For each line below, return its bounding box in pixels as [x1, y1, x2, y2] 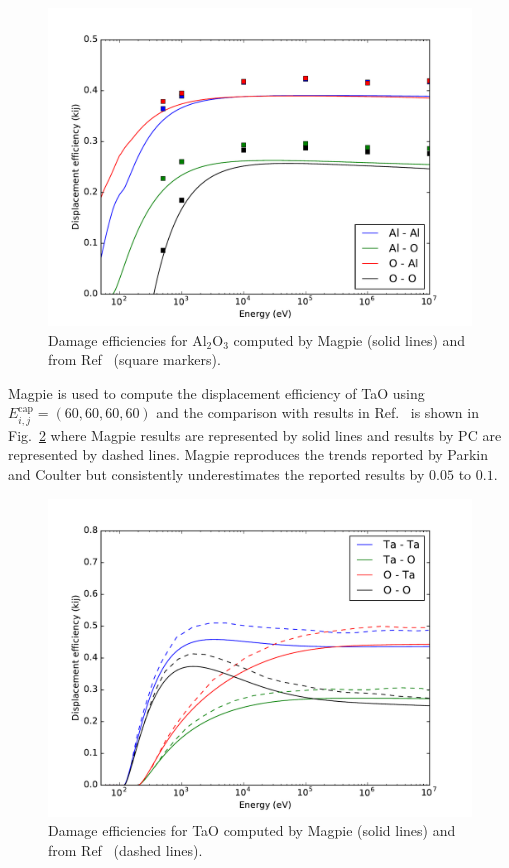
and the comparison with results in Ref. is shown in [156, 402, 479, 423]
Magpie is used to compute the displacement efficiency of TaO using [8, 382, 425, 403]
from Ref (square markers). [48, 349, 221, 370]
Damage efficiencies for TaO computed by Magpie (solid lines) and [48, 820, 456, 841]
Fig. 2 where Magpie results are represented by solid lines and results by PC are [8, 424, 502, 445]
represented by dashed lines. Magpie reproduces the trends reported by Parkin [8, 444, 489, 465]
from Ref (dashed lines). [48, 839, 203, 860]
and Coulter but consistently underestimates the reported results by [8, 463, 425, 484]
